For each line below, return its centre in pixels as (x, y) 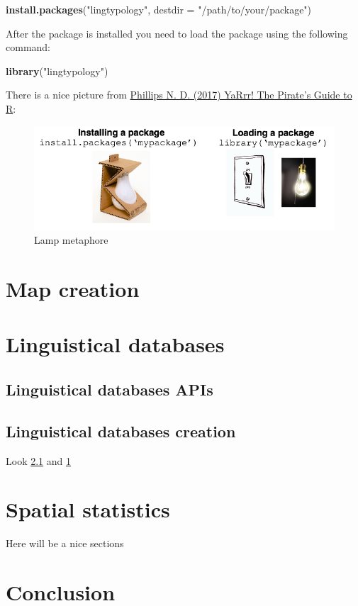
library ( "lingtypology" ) (57, 71)
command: (28, 47)
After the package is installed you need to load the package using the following (177, 33)
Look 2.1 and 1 (39, 460)
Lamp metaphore (71, 240)
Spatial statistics (88, 509)
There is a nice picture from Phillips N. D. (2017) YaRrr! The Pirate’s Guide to (179, 95)
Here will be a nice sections (65, 543)
